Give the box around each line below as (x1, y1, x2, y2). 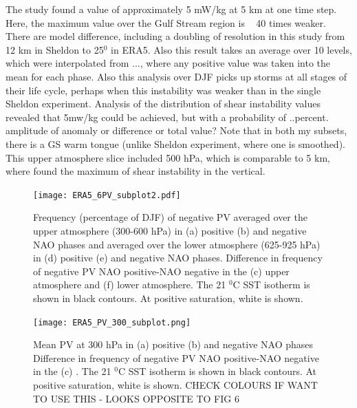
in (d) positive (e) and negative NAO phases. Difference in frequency (33, 250, 323, 265)
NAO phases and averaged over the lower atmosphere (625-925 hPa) (33, 237, 321, 251)
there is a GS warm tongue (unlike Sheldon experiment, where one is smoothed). (6, 136, 345, 151)
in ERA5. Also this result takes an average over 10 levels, (111, 42, 352, 56)
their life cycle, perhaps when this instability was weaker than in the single (6, 83, 321, 97)
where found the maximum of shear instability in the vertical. (6, 164, 266, 178)
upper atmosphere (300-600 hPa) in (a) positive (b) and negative (33, 223, 307, 237)
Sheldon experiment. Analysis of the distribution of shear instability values (6, 96, 321, 111)
